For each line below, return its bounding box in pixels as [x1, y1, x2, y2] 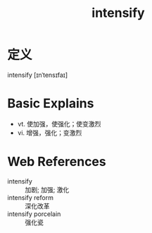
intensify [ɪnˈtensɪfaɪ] [7, 71, 68, 79]
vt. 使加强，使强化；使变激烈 [17, 119, 101, 128]
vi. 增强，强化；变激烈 [17, 129, 82, 137]
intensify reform [7, 193, 54, 202]
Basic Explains [7, 95, 94, 112]
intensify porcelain [7, 210, 61, 218]
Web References [7, 154, 107, 170]
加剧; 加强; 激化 [25, 185, 70, 193]
